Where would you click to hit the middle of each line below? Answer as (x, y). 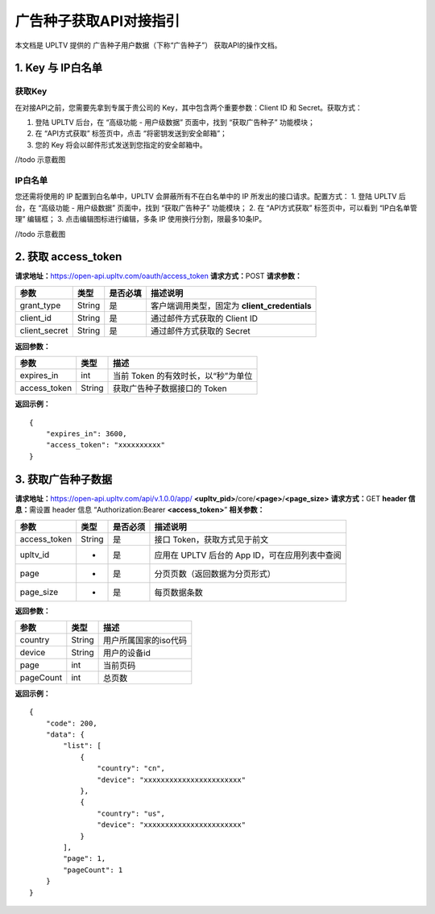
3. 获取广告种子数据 (64, 479)
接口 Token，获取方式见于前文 (211, 539)
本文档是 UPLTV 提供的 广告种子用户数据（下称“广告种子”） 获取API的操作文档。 (148, 45)
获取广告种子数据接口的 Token (170, 388)
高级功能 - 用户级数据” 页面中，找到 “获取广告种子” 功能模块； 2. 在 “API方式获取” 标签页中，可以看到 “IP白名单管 (230, 208)
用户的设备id (127, 653)
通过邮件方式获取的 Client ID (204, 318)
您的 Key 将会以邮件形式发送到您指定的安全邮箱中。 (121, 144)
